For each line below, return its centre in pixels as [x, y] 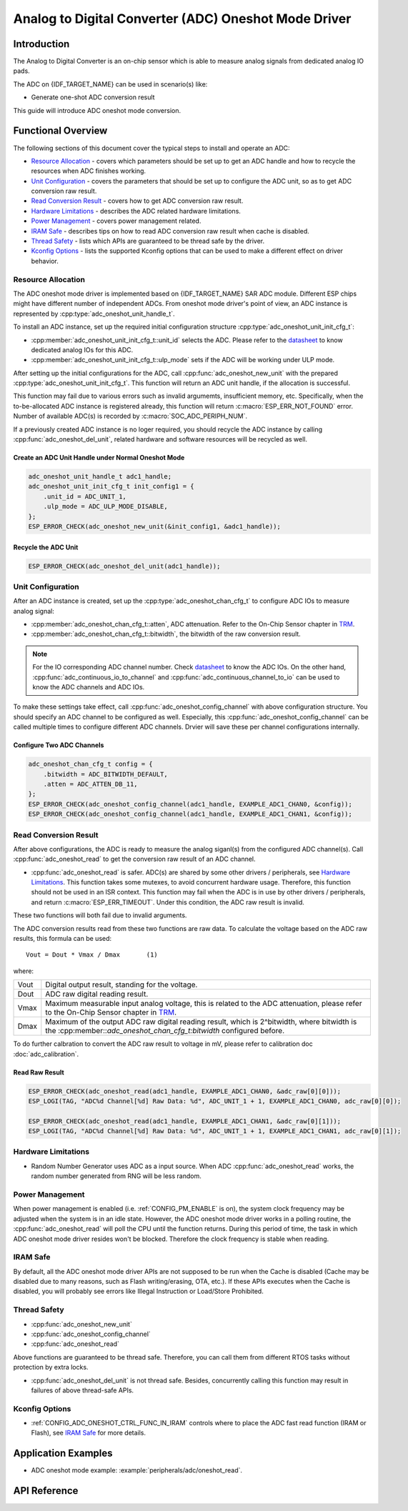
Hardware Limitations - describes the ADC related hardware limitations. [136, 211]
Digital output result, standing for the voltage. [121, 984]
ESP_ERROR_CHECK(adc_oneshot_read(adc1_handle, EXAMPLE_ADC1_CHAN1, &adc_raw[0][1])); [185, 1121]
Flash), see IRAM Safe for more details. [89, 1433]
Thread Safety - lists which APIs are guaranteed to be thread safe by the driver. [148, 241]
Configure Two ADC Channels [59, 745]
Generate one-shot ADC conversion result [93, 97]
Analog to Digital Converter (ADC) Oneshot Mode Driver [182, 19]
